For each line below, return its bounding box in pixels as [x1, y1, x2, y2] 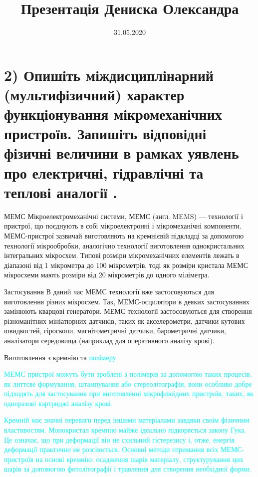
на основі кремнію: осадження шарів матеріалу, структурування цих [35, 454, 244, 464]
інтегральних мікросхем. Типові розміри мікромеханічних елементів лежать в [4, 250, 240, 260]
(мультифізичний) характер [4, 84, 185, 104]
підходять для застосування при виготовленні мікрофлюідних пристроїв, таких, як [4, 388, 254, 399]
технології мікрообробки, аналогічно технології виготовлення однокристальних [4, 240, 245, 250]
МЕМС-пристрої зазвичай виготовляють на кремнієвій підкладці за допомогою [4, 230, 244, 240]
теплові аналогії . [4, 182, 117, 202]
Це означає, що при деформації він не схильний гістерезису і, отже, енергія [4, 434, 235, 445]
